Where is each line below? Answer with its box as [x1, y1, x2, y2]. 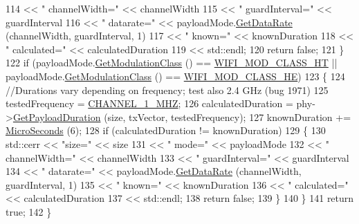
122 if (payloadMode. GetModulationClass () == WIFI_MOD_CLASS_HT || [6, 55, 338, 70]
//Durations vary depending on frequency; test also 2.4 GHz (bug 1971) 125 [6, 82, 329, 97]
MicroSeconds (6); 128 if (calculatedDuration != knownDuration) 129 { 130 [6, 123, 326, 138]
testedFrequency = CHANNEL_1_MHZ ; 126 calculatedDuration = [6, 96, 293, 111]
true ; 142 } [6, 204, 52, 218]
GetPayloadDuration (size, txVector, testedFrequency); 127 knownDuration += [12, 109, 351, 124]
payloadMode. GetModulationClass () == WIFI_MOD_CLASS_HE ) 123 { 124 [6, 68, 345, 83]
